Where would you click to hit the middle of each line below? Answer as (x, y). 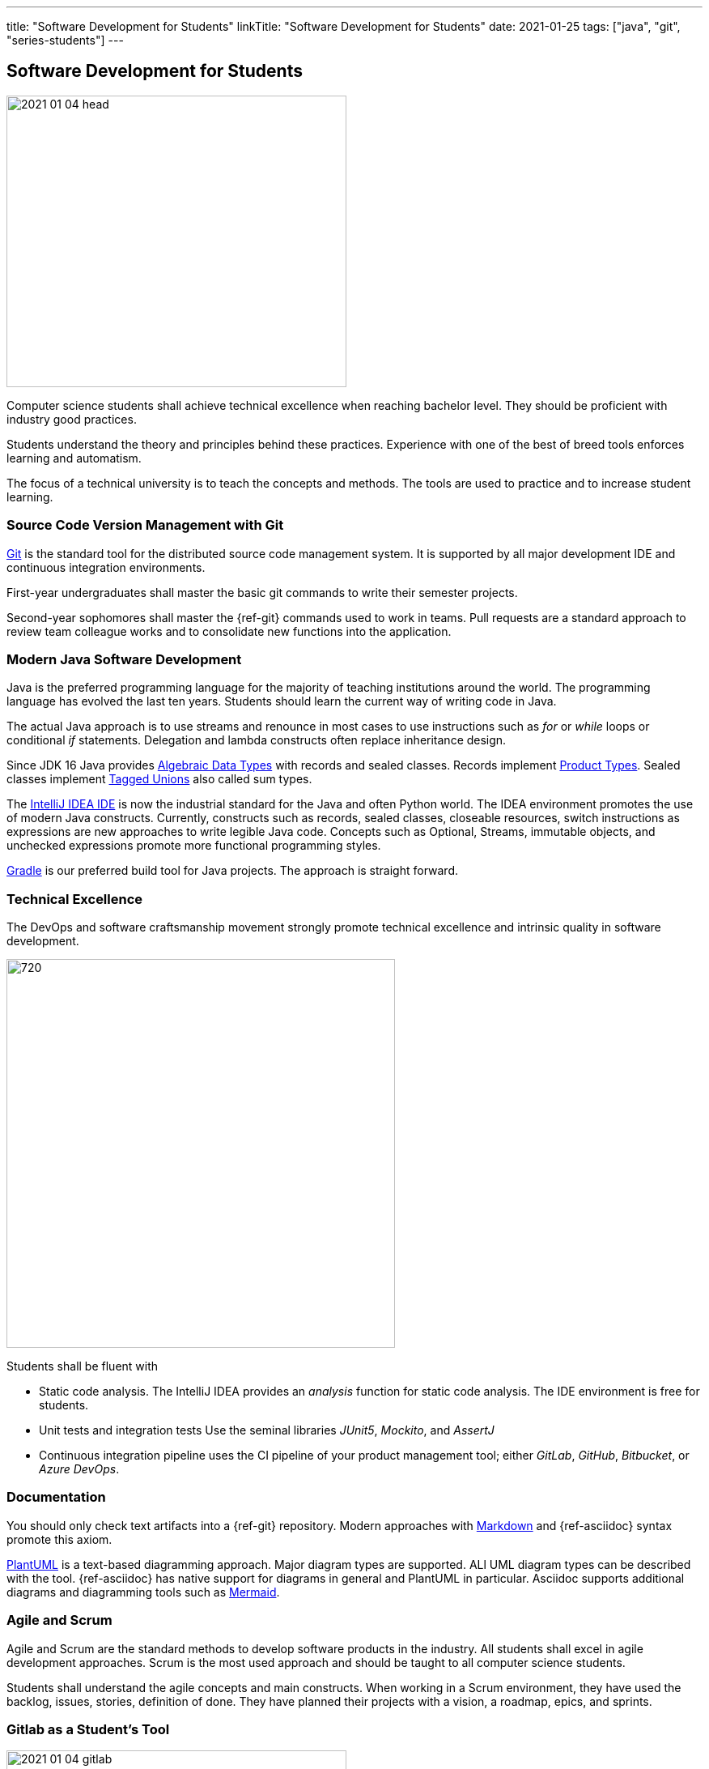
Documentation (56, 1497)
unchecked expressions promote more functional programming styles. (194, 846)
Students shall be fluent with (83, 1366)
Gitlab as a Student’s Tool (88, 1729)
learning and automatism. (74, 458)
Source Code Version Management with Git (145, 525)
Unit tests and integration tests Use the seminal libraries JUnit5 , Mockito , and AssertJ (267, 1430)
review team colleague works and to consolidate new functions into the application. (229, 631)
